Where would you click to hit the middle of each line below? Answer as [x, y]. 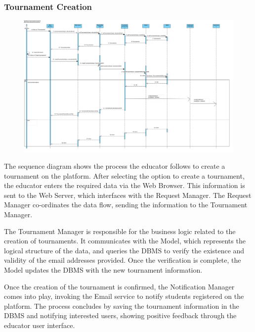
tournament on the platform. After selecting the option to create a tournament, [124, 175]
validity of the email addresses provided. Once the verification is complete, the [123, 260]
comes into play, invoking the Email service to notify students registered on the [124, 296]
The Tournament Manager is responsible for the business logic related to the [120, 231]
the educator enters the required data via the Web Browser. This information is [125, 185]
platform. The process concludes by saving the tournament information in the [122, 306]
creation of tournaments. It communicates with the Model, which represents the [125, 241]
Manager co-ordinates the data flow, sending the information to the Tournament [126, 205]
